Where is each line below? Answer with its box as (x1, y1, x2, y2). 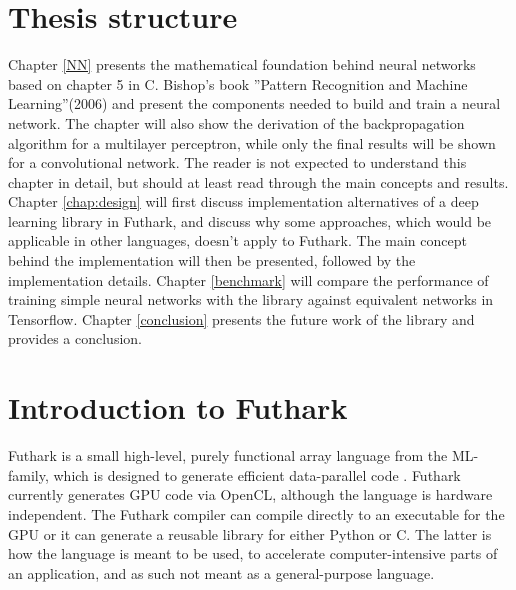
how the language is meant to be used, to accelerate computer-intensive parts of (8, 543, 498, 564)
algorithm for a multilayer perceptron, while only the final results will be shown (8, 132, 496, 153)
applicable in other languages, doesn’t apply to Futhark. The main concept (8, 230, 467, 251)
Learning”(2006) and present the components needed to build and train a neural (8, 93, 501, 114)
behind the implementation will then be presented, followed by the (8, 250, 416, 271)
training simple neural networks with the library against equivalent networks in (8, 289, 494, 310)
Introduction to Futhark (8, 387, 348, 428)
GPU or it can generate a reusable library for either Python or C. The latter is (8, 523, 492, 544)
